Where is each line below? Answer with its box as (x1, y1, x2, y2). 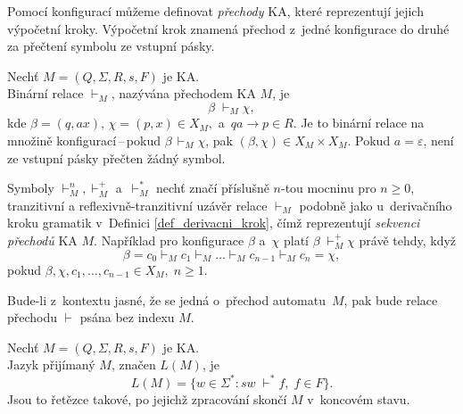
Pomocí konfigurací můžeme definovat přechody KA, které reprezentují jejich (7, 2, 424, 20)
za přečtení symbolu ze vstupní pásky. (7, 37, 215, 55)
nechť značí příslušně (155, 178, 269, 197)
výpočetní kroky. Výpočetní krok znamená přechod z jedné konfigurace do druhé (7, 19, 450, 37)
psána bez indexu (79, 308, 175, 327)
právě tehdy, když (359, 230, 457, 249)
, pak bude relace (343, 290, 438, 309)
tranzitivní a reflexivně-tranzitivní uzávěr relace (7, 195, 268, 214)
